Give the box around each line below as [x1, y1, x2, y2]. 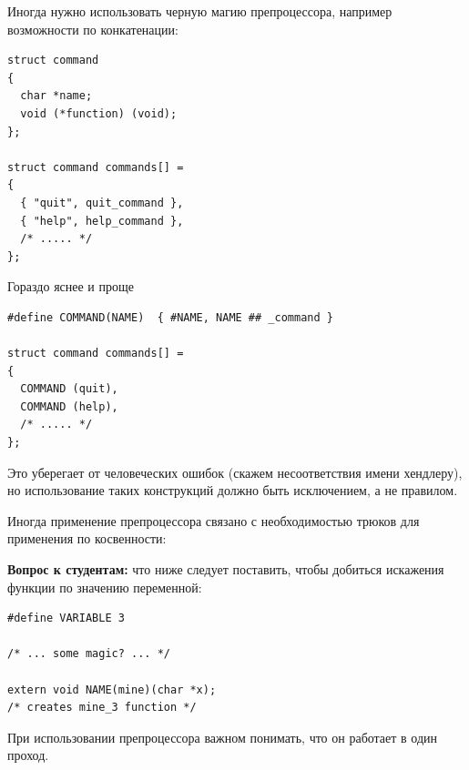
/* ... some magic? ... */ [7, 647, 170, 661]
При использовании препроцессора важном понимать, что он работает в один [7, 727, 438, 746]
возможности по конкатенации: [7, 19, 178, 38]
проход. [7, 745, 49, 765]
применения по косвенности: [7, 529, 167, 548]
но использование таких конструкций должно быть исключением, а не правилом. [7, 481, 458, 500]
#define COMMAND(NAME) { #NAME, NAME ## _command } [7, 310, 333, 324]
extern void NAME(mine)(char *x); [7, 683, 217, 696]
